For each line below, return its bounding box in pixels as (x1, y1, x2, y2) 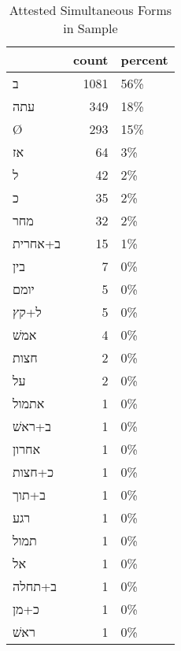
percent (120, 50, 168, 69)
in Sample (63, 19, 118, 37)
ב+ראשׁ (13, 417, 51, 435)
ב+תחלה (13, 577, 57, 595)
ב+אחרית (13, 234, 61, 252)
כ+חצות (13, 463, 54, 481)
